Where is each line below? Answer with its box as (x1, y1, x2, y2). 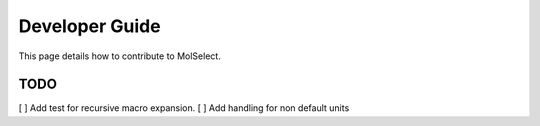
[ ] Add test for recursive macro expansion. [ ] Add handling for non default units (18, 102, 350, 114)
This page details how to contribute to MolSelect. (18, 50, 222, 62)
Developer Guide (18, 15, 161, 37)
